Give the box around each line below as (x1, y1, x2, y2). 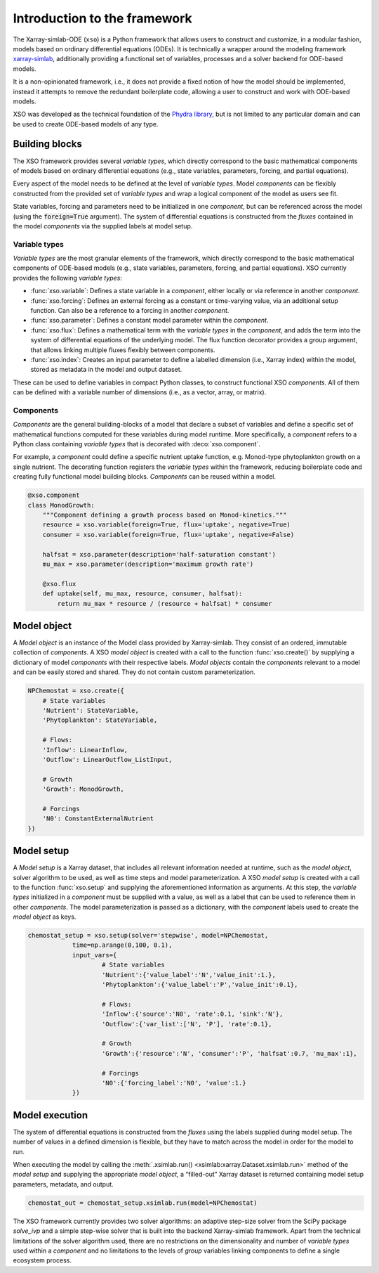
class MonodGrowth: (27, 501, 95, 509)
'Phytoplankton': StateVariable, (42, 716, 158, 724)
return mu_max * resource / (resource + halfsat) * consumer (57, 600, 272, 607)
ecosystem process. (13, 1256, 72, 1265)
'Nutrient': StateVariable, (42, 706, 140, 714)
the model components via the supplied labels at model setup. (13, 221, 193, 230)
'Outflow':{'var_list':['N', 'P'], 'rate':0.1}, (102, 1020, 272, 1028)
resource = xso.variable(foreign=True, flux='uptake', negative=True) (42, 521, 291, 529)
